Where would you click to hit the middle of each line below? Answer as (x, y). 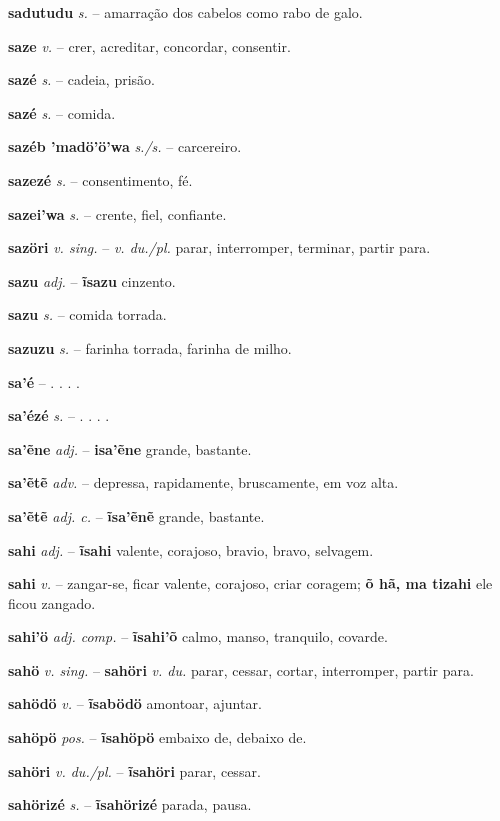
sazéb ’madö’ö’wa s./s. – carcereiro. (125, 146)
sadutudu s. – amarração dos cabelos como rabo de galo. (185, 12)
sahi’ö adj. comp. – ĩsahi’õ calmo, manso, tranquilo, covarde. (198, 636)
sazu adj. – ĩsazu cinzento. (92, 280)
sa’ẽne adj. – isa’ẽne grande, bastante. (130, 448)
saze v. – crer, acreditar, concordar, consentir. (149, 45)
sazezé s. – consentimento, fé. (100, 179)
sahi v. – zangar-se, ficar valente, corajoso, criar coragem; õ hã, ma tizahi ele (250, 583)
